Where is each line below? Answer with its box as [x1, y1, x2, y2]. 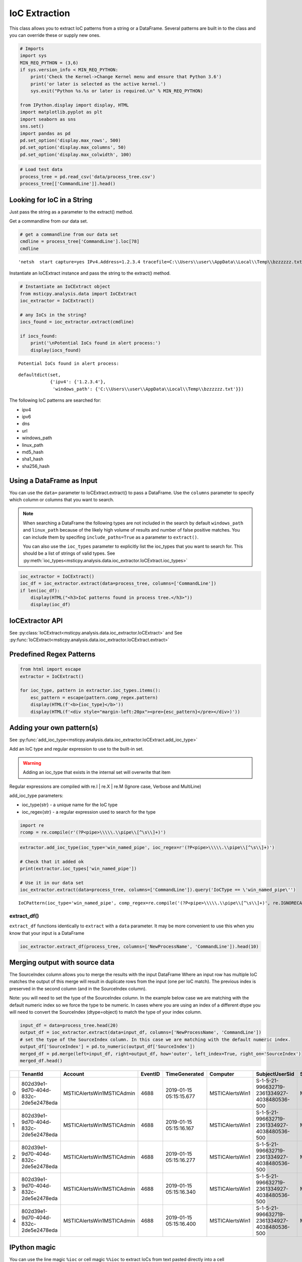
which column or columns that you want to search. [9, 497, 114, 503]
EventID [140, 1070, 161, 1077]
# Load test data [20, 167, 63, 173]
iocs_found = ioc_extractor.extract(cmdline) [20, 319, 134, 325]
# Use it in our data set [20, 880, 84, 885]
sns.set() [20, 124, 44, 129]
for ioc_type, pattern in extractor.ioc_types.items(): [20, 688, 161, 694]
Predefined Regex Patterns [9, 650, 96, 659]
